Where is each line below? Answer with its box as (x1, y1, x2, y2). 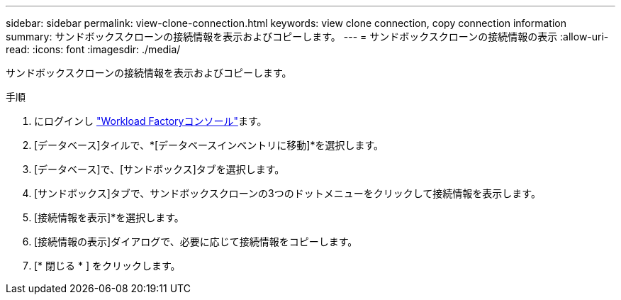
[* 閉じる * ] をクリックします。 (34, 260, 181, 272)
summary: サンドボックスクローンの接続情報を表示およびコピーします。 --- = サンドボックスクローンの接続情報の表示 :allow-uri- (6, 30, 609, 43)
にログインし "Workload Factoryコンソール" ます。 (34, 115, 267, 127)
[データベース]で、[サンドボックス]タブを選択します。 (34, 163, 285, 175)
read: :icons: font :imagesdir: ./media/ (6, 43, 181, 55)
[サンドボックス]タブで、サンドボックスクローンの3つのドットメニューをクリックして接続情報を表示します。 (34, 187, 541, 199)
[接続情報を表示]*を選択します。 (34, 211, 184, 223)
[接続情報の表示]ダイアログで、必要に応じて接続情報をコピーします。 (34, 235, 358, 248)
